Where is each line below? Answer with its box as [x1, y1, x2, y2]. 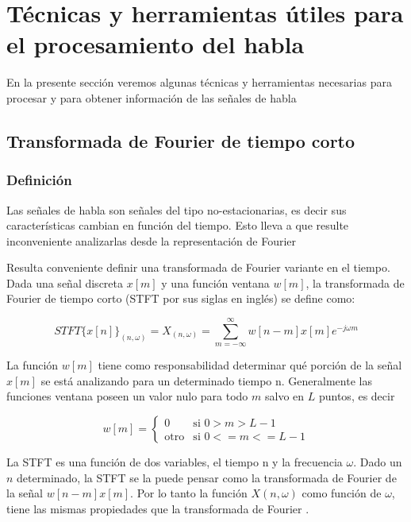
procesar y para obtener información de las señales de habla [6, 89, 297, 106]
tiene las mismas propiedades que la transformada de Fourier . [6, 500, 309, 516]
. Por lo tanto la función [130, 485, 248, 501]
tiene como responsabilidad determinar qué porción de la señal [98, 357, 402, 373]
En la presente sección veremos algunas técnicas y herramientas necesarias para [6, 74, 392, 91]
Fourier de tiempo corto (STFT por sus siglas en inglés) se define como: [6, 290, 355, 307]
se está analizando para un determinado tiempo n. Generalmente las [40, 372, 372, 389]
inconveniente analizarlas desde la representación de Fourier [6, 232, 297, 249]
